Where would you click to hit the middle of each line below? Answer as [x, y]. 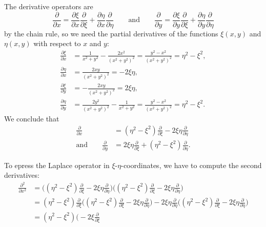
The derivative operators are [49, 6]
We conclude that [32, 119]
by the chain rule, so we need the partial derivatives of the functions [111, 33]
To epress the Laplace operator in [57, 165]
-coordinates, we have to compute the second [191, 165]
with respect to [57, 43]
